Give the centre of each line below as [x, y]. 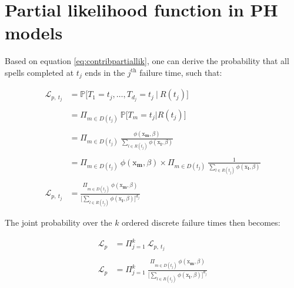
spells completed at [39, 72]
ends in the [105, 72]
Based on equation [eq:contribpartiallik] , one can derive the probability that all [147, 61]
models [34, 33]
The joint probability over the [59, 222]
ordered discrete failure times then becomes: [201, 222]
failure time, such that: [181, 72]
